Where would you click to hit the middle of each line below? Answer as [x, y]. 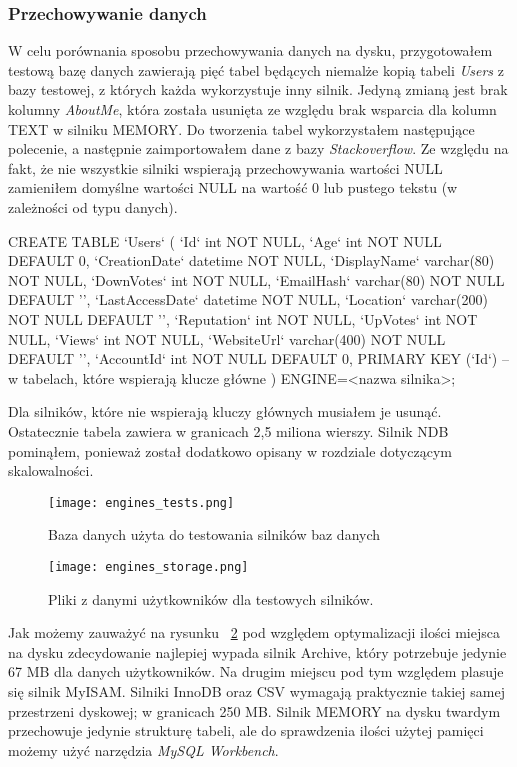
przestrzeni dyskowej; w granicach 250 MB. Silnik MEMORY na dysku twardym [254, 710]
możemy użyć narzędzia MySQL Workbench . [143, 749]
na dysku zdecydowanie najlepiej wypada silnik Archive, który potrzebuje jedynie [257, 651]
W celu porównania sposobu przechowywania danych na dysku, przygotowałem [250, 50]
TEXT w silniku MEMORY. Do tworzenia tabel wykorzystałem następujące [241, 128]
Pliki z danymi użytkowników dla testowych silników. [211, 598]
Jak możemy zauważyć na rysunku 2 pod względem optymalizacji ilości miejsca [254, 632]
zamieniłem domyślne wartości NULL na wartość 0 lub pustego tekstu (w [233, 187]
